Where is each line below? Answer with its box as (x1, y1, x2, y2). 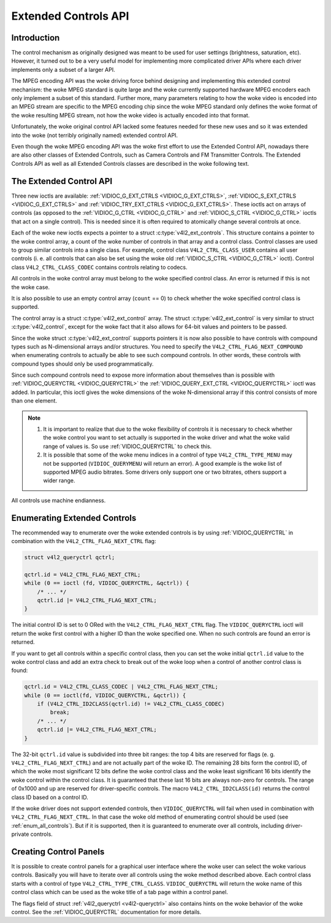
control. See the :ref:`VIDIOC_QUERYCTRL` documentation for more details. (11, 908, 202, 916)
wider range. (43, 477, 75, 484)
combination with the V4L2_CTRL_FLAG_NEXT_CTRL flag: (11, 538, 156, 545)
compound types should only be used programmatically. (11, 360, 154, 368)
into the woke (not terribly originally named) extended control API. (11, 131, 178, 139)
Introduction (11, 33, 60, 43)
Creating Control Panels (11, 846, 105, 857)
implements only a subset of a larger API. (11, 66, 116, 73)
